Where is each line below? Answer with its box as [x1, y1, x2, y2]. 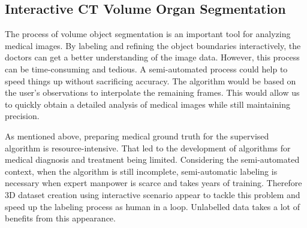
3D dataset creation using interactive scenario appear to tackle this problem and [5, 188, 300, 200]
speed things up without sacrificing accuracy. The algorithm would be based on [5, 74, 296, 87]
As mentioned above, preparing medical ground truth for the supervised [5, 129, 269, 142]
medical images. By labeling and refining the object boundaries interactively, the [5, 39, 301, 51]
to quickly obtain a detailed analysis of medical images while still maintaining [5, 98, 290, 110]
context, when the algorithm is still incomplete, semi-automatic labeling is [5, 165, 278, 177]
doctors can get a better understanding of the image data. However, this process [5, 51, 300, 63]
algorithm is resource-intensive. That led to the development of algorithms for [5, 141, 291, 154]
